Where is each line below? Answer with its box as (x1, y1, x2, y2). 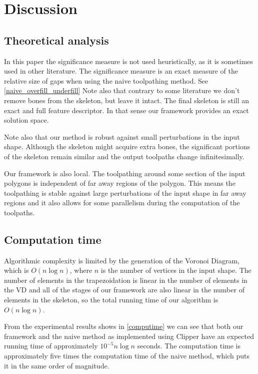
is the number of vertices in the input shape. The (100, 265, 251, 275)
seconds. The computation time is (137, 340, 240, 351)
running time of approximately (4, 340, 98, 351)
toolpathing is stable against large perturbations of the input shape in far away (4, 187, 246, 198)
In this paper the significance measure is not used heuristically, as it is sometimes (4, 56, 253, 66)
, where (69, 265, 92, 275)
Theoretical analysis (4, 32, 109, 48)
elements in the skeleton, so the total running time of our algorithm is (4, 294, 218, 305)
